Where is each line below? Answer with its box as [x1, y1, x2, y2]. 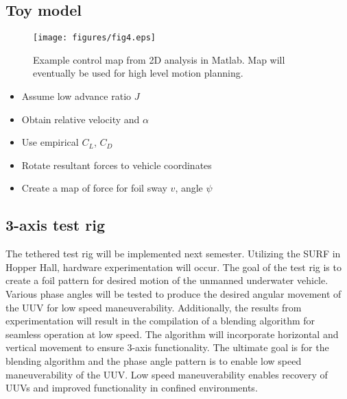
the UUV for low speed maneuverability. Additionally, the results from [5, 300, 302, 314]
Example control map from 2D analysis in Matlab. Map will [33, 52, 285, 66]
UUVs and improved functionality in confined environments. [5, 381, 258, 395]
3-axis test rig [5, 214, 106, 235]
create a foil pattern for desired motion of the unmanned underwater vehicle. [5, 273, 328, 287]
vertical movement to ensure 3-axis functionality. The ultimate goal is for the [5, 340, 329, 355]
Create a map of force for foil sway [21, 181, 167, 195]
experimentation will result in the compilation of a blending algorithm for [5, 313, 315, 328]
